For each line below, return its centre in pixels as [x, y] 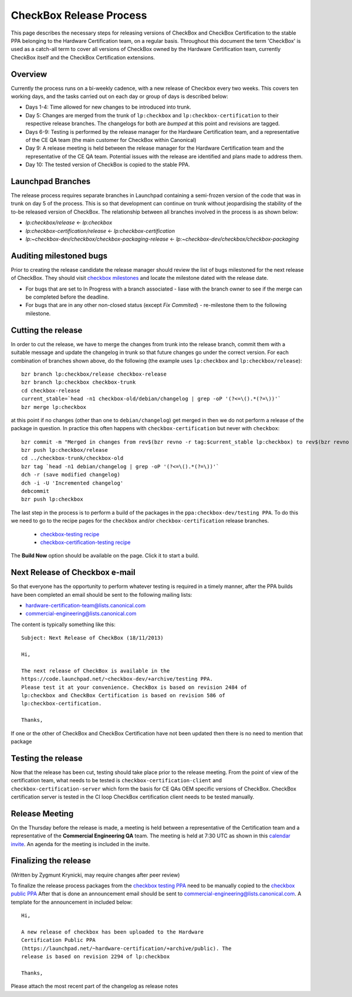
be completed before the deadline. [67, 297]
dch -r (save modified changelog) [71, 475]
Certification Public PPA [59, 940]
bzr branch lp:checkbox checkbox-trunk [79, 382]
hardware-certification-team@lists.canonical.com [86, 606]
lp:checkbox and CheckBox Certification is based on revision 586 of [123, 695]
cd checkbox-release [51, 391]
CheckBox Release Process [79, 15]
